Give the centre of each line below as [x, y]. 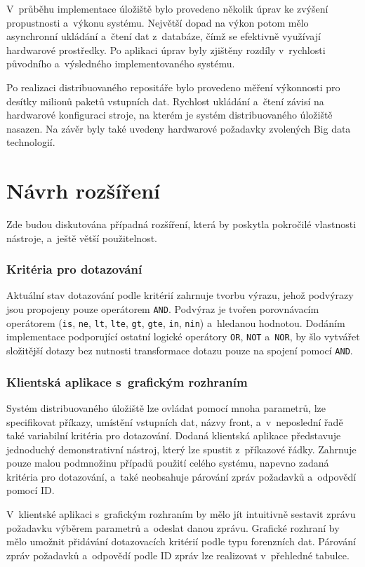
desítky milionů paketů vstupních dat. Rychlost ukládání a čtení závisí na [165, 101]
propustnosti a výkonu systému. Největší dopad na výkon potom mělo [158, 22]
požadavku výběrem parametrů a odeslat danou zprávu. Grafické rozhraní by [173, 527]
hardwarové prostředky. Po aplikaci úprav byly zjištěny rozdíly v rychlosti [166, 49]
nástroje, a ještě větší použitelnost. [82, 238]
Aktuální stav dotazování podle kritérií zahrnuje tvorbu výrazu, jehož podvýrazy [180, 295]
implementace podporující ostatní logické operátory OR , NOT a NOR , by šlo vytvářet [183, 336]
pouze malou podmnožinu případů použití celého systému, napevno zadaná [168, 463]
